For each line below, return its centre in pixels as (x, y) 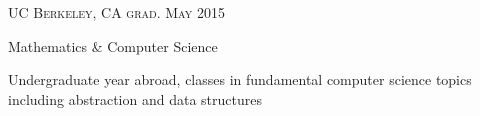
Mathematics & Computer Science (113, 45)
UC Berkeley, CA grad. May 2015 (116, 12)
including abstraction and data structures (135, 98)
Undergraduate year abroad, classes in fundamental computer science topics (240, 79)
